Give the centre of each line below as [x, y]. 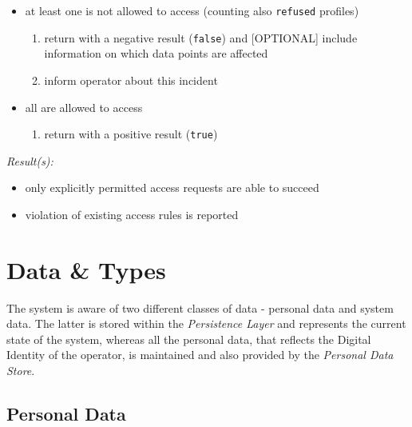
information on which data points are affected [156, 53]
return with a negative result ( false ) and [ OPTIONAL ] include [201, 37]
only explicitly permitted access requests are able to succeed [172, 188]
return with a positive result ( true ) [131, 134]
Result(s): [30, 160]
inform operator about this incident [131, 80]
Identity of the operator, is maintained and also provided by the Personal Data [200, 355]
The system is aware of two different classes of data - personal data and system [200, 307]
